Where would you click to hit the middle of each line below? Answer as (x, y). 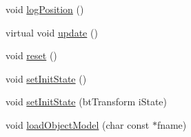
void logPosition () (45, 9)
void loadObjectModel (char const (78, 124)
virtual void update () (52, 32)
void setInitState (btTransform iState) (86, 102)
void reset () (31, 55)
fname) (172, 124)
